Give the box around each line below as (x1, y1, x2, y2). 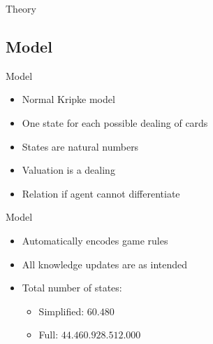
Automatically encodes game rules (22, 233, 168, 247)
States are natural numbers (22, 139, 139, 153)
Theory (6, 1, 36, 15)
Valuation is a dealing (22, 163, 115, 177)
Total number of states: (22, 280, 122, 295)
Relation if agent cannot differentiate (22, 186, 180, 200)
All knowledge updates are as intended (22, 256, 188, 271)
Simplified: (38, 303, 85, 318)
